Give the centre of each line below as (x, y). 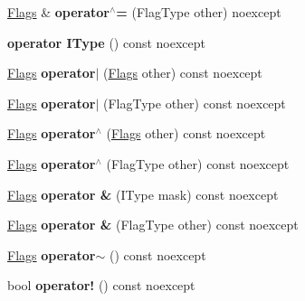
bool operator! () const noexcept (101, 285)
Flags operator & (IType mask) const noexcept (143, 194)
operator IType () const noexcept (107, 42)
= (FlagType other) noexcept (199, 12)
